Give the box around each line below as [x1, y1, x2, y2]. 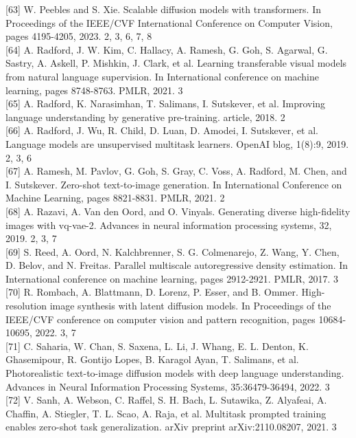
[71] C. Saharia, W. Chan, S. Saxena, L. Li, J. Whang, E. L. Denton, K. [5, 338, 309, 353]
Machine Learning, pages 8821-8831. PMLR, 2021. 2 [5, 190, 225, 205]
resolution [5, 298, 47, 313]
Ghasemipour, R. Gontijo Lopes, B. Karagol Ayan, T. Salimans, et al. [5, 352, 299, 366]
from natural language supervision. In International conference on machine [5, 69, 319, 83]
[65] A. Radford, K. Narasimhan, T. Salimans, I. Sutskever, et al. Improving [5, 96, 326, 111]
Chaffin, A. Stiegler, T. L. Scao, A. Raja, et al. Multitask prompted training [5, 406, 327, 420]
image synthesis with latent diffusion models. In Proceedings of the [49, 298, 331, 313]
